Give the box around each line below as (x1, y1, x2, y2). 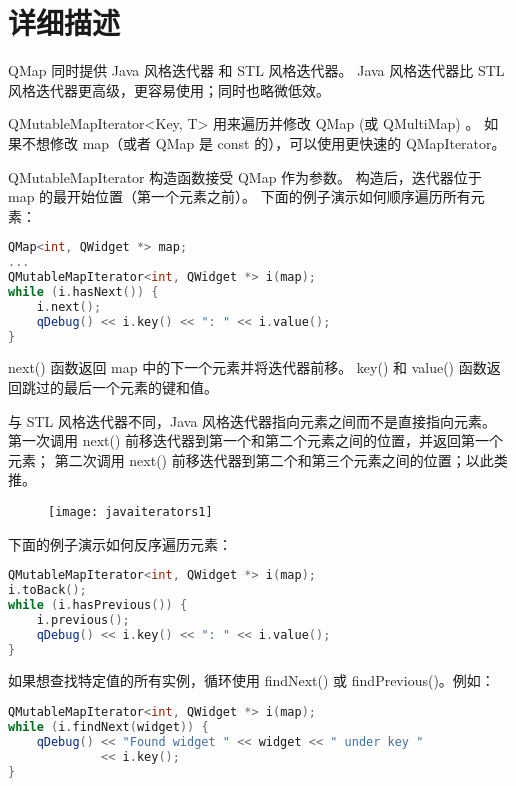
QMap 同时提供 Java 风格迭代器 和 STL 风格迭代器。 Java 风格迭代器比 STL (8, 60, 505, 81)
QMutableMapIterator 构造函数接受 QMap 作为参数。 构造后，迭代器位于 (8, 166, 482, 187)
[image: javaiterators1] (48, 504, 213, 519)
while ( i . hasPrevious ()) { (8, 597, 188, 612)
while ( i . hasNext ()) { (8, 284, 159, 299)
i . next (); (36, 299, 102, 314)
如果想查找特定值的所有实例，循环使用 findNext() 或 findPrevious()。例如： (8, 670, 495, 691)
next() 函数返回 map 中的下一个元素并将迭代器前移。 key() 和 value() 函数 (8, 357, 487, 378)
